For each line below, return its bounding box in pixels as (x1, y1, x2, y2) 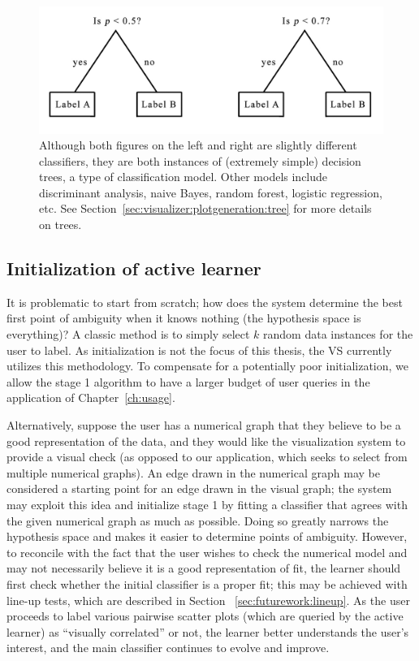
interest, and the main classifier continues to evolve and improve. (6, 639, 330, 656)
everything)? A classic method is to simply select (6, 326, 250, 343)
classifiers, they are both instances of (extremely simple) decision (39, 152, 361, 169)
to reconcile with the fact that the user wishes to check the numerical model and (6, 543, 408, 560)
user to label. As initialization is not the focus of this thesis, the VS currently (6, 341, 392, 358)
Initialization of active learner (6, 256, 261, 281)
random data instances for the (263, 326, 413, 343)
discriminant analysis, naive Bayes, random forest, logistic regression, (39, 184, 382, 201)
